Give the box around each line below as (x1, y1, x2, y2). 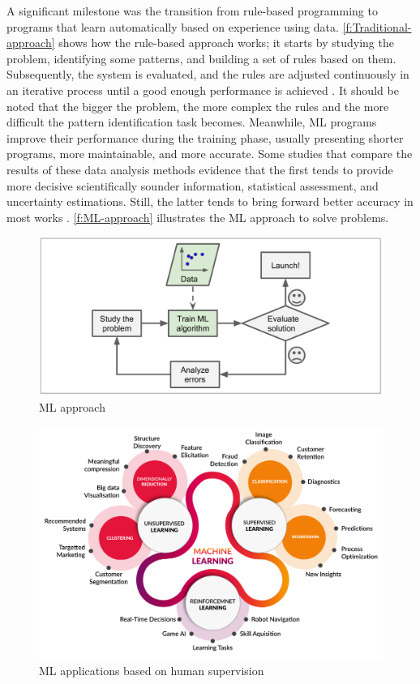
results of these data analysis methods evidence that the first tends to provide (6, 160, 393, 177)
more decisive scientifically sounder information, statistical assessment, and (6, 177, 379, 194)
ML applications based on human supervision (39, 661, 264, 678)
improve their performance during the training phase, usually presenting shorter (6, 129, 404, 146)
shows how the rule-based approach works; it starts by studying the (58, 34, 394, 51)
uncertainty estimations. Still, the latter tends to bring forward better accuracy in (6, 193, 414, 210)
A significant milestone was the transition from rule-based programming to (6, 2, 378, 19)
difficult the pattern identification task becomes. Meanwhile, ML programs (6, 113, 377, 130)
